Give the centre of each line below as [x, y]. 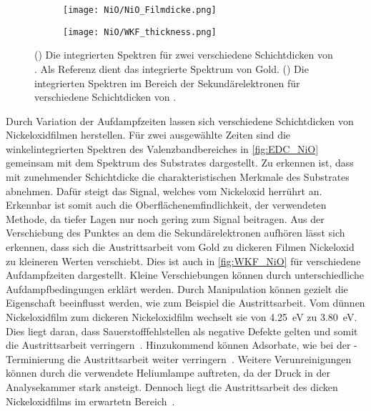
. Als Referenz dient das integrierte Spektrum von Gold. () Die [172, 68]
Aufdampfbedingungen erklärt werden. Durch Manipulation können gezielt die [177, 288]
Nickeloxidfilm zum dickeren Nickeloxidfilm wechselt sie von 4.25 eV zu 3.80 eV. [182, 317]
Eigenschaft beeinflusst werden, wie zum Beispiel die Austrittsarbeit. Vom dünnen [185, 303]
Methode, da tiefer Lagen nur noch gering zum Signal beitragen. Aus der [165, 218]
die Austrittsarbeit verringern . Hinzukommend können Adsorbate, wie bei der [178, 345]
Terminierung [35, 358]
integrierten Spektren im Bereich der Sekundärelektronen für [167, 83]
